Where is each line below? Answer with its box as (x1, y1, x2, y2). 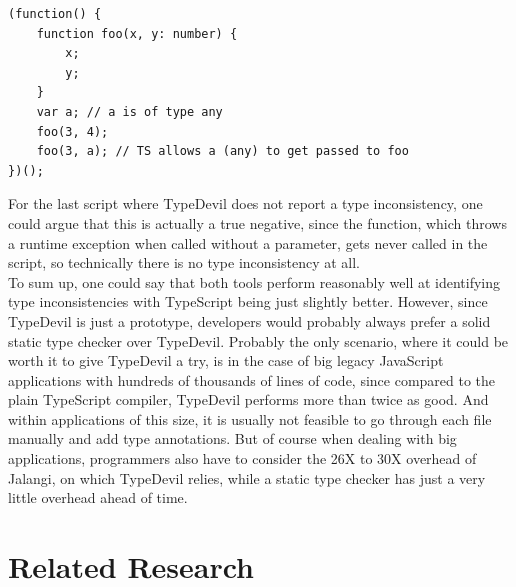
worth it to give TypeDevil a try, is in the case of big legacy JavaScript (8, 350, 444, 371)
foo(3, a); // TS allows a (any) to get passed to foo (36, 144, 409, 159)
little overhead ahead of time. (8, 487, 188, 508)
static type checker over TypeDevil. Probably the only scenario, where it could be (8, 330, 509, 351)
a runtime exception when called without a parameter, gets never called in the (8, 232, 488, 253)
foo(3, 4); (36, 124, 109, 139)
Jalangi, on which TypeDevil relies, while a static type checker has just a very (8, 467, 486, 488)
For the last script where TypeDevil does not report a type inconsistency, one (8, 193, 483, 214)
